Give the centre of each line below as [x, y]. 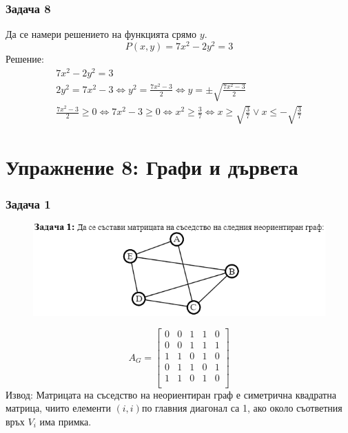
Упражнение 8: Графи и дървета [152, 166]
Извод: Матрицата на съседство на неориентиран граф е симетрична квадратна [171, 394]
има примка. [65, 421]
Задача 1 [28, 204]
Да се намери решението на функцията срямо [101, 34]
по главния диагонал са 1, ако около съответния [242, 408]
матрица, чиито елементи [58, 408]
